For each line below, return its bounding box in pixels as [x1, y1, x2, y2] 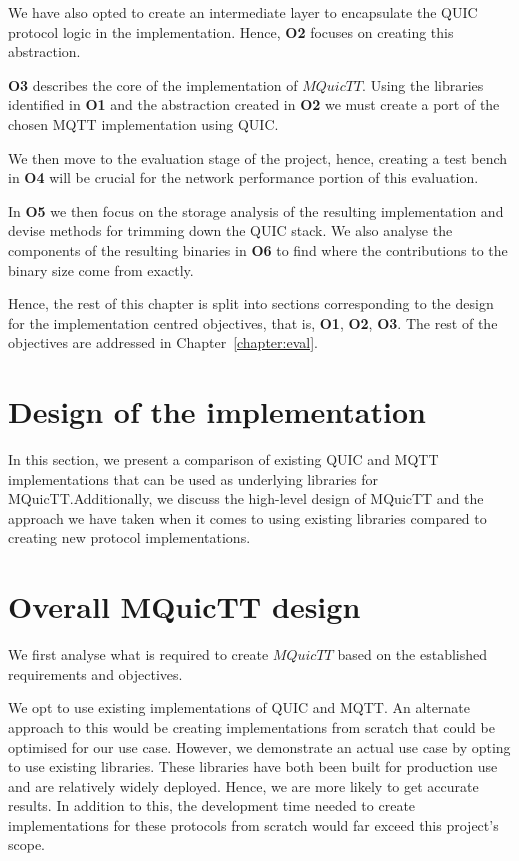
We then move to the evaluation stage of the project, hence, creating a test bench [8, 147, 508, 168]
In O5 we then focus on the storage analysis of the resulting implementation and [8, 200, 504, 221]
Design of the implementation [8, 391, 426, 432]
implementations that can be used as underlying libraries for [8, 468, 378, 489]
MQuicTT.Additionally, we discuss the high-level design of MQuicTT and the [8, 488, 484, 509]
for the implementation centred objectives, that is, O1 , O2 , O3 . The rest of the [8, 312, 498, 333]
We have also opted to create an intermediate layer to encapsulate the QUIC [8, 2, 478, 22]
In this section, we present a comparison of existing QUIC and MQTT [8, 449, 439, 470]
